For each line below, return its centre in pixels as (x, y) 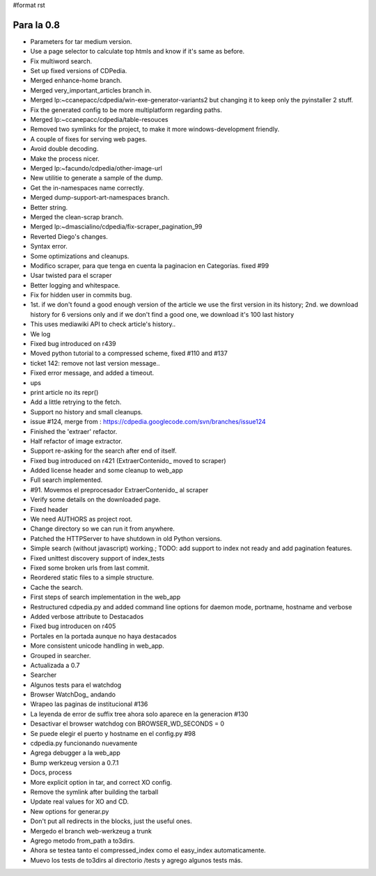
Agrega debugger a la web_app (76, 753)
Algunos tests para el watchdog (76, 685)
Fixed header (49, 509)
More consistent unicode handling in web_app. (97, 646)
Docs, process (51, 772)
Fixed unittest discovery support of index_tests (97, 558)
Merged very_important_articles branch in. (91, 90)
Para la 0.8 (37, 25)
